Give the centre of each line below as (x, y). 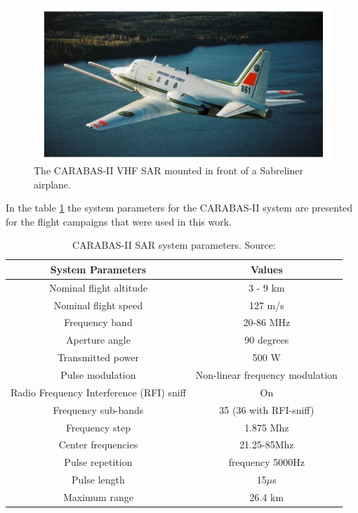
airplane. (52, 184)
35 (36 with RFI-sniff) (267, 409)
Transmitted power (98, 357)
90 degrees (267, 340)
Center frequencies (98, 444)
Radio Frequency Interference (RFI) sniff (98, 392)
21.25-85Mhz (267, 444)
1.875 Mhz (267, 427)
